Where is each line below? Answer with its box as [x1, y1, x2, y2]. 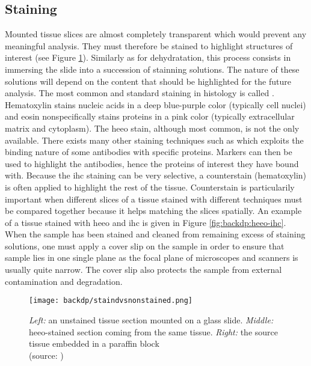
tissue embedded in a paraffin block [29, 337, 159, 350]
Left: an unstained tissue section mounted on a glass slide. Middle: [29, 313, 274, 326]
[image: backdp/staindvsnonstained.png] [29, 296, 193, 305]
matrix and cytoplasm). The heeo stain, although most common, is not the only [5, 121, 300, 134]
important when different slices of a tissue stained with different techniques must [5, 192, 303, 205]
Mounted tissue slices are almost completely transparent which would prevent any [5, 28, 307, 40]
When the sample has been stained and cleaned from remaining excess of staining [5, 228, 306, 240]
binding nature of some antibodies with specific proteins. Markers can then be [5, 145, 292, 158]
